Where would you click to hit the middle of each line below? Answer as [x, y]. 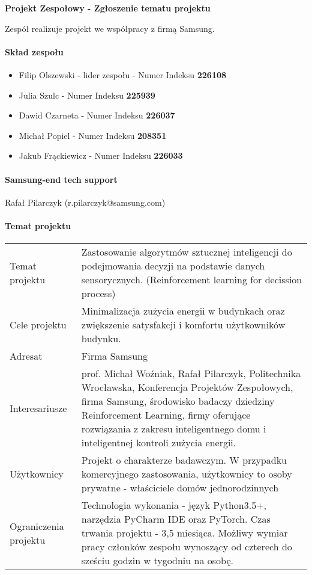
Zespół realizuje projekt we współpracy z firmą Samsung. [110, 28]
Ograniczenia [37, 526]
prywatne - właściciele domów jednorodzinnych [180, 488]
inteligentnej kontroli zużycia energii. [159, 443]
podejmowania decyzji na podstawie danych [173, 266]
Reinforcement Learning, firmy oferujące [166, 415]
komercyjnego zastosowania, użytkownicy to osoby [187, 474]
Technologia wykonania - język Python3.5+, [174, 505]
